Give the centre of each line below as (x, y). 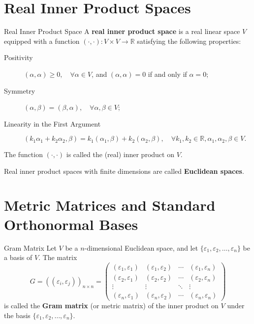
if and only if (167, 74)
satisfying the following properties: (189, 41)
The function (23, 154)
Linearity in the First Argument (52, 123)
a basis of (18, 257)
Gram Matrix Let (30, 247)
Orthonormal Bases (71, 224)
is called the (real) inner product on (120, 154)
